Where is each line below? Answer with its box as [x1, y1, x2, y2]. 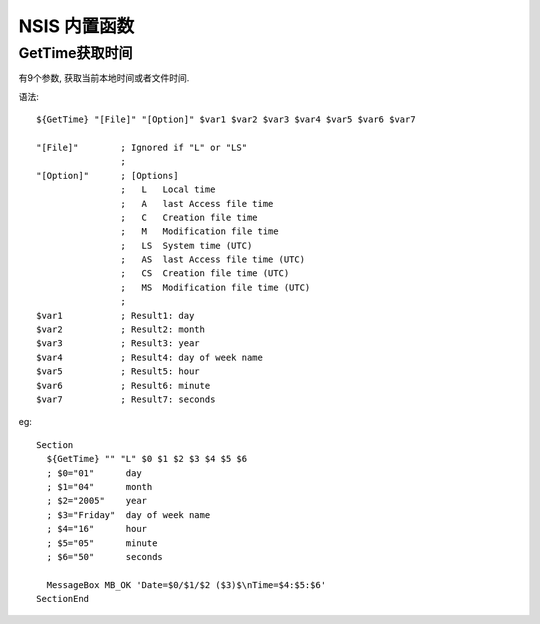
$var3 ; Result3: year [36, 338, 200, 349]
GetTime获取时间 [18, 44, 133, 62]
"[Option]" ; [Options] [36, 170, 179, 181]
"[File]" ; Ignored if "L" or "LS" [36, 141, 248, 153]
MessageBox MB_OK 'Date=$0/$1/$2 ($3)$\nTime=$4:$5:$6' [46, 579, 327, 590]
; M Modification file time [120, 226, 279, 237]
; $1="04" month [46, 481, 153, 492]
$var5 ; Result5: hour [36, 366, 200, 377]
